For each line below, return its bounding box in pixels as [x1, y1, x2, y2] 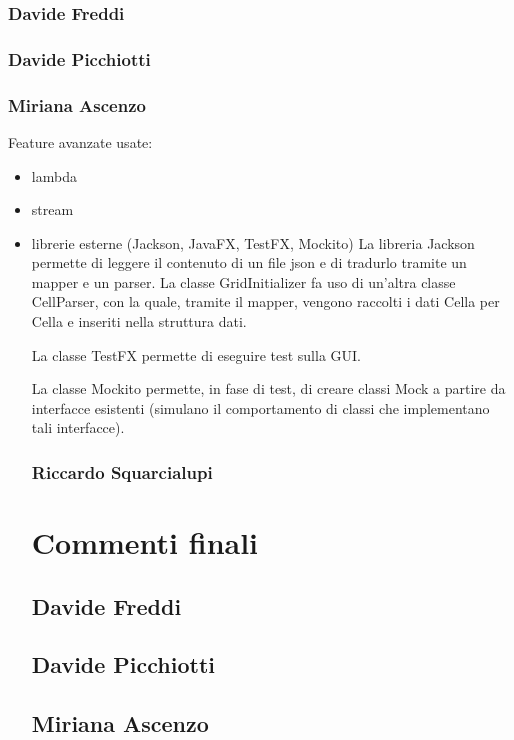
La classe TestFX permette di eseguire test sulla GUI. [31, 344, 361, 365]
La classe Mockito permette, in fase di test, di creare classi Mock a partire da [31, 378, 506, 399]
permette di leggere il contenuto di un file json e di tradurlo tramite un [31, 252, 467, 273]
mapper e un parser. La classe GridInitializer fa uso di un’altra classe [31, 271, 456, 292]
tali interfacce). [31, 417, 125, 438]
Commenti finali [31, 522, 259, 563]
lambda [31, 165, 77, 186]
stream [31, 199, 74, 220]
